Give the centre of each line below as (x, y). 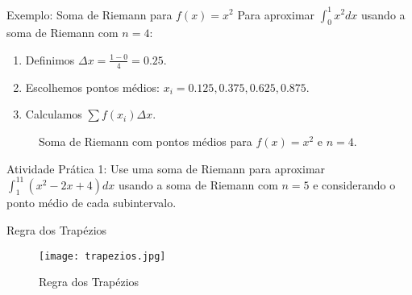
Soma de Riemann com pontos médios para (146, 141)
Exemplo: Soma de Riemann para (89, 14)
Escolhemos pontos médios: (92, 87)
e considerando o (354, 184)
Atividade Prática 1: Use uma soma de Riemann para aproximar (166, 168)
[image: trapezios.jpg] (102, 256)
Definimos (50, 59)
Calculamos (54, 114)
